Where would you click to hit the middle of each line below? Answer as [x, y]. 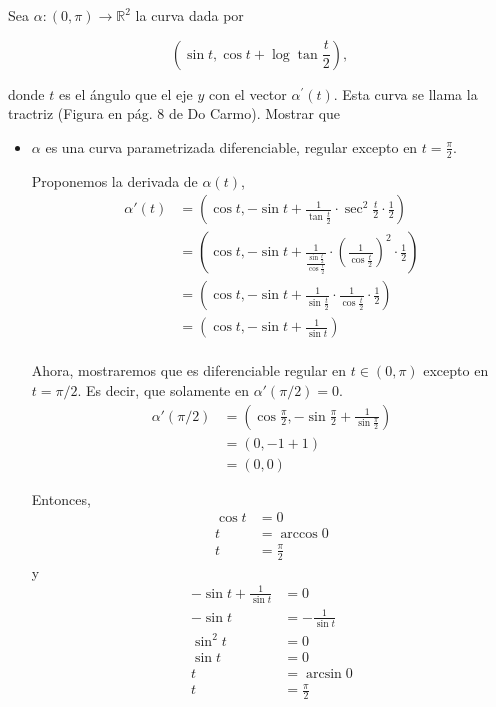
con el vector [247, 93]
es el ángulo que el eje [125, 93]
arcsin [323, 673]
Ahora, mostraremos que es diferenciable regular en [189, 370]
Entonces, [61, 498]
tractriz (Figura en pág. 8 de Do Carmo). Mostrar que [174, 113]
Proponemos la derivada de [114, 180]
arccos [299, 534]
